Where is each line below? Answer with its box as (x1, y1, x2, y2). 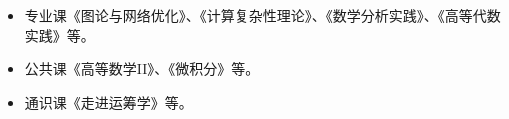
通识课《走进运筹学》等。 (24, 91, 193, 112)
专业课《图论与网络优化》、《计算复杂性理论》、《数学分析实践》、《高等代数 (24, 5, 501, 25)
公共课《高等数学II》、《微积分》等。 (24, 58, 260, 79)
